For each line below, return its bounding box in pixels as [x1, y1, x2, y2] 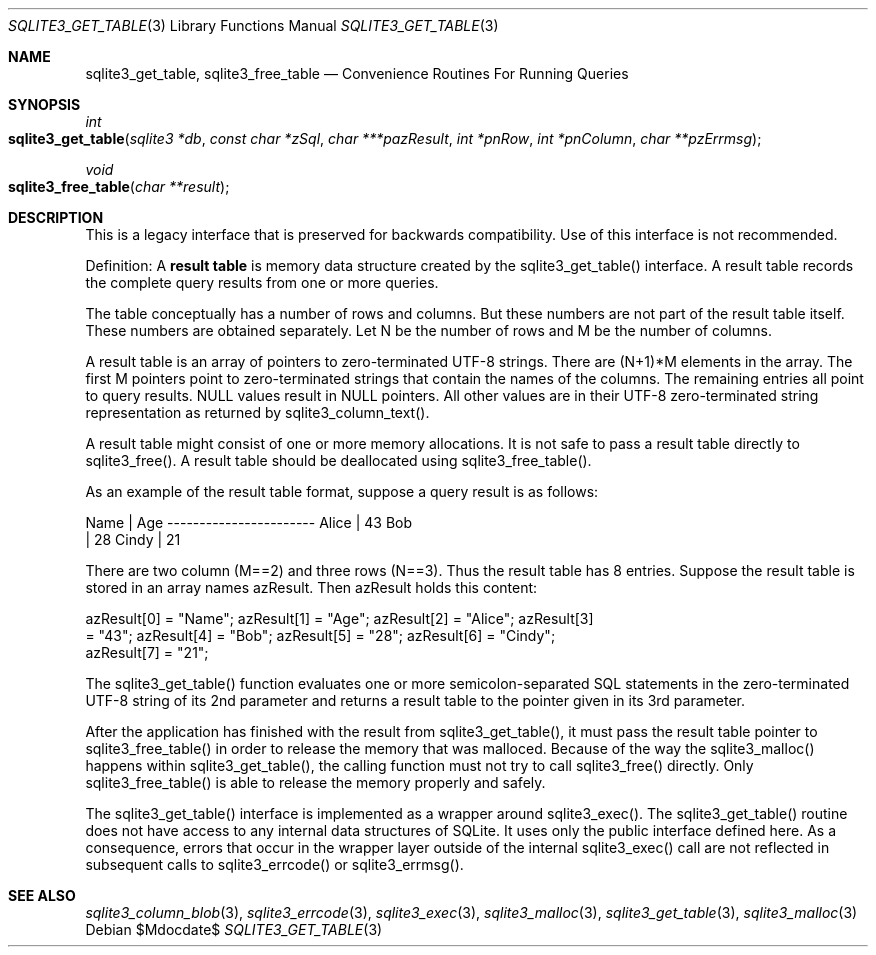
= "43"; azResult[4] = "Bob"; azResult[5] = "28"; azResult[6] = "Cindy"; [85, 627, 556, 644]
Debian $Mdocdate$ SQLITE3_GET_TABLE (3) [85, 921, 383, 938]
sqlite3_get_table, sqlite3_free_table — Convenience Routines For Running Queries [85, 65, 629, 82]
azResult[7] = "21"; [85, 644, 209, 661]
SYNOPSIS [8, 96, 81, 113]
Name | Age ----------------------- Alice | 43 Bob [85, 514, 413, 531]
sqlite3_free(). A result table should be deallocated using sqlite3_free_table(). [85, 452, 592, 469]
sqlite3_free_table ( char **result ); [8, 178, 230, 195]
